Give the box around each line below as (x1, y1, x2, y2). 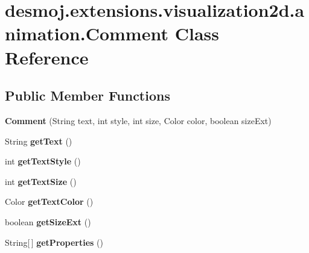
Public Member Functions (5, 86, 170, 105)
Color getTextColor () (5, 195, 94, 208)
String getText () (5, 134, 72, 147)
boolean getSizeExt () (5, 215, 91, 228)
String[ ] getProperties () (5, 236, 103, 248)
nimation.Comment (5, 21, 168, 46)
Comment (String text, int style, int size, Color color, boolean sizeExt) (5, 114, 272, 126)
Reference (5, 45, 89, 69)
